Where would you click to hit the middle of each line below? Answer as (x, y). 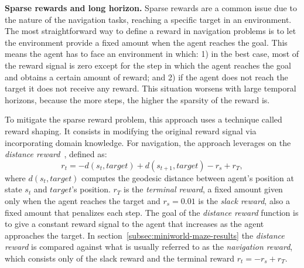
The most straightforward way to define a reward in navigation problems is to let (151, 31)
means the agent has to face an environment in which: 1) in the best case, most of (152, 54)
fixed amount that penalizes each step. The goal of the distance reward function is (152, 212)
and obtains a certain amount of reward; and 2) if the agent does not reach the (146, 77)
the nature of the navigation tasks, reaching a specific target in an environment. (148, 19)
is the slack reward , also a (244, 200)
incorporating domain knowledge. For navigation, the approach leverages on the (148, 142)
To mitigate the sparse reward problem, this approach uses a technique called (144, 119)
